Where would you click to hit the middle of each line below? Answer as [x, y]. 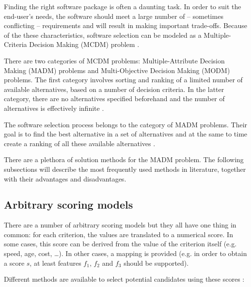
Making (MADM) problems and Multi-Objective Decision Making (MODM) [117, 70]
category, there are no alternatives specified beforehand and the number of [114, 98]
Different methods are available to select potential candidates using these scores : [124, 279]
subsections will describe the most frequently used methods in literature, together [125, 169]
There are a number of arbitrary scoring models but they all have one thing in [120, 225]
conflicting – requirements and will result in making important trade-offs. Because [125, 25]
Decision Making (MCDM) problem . [84, 44]
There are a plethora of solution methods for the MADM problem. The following [124, 159]
